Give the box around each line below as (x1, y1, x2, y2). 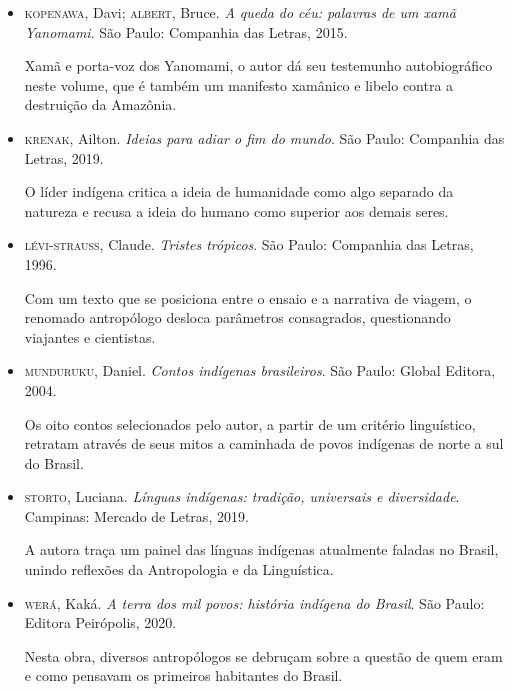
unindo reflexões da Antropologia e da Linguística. (24, 559, 334, 580)
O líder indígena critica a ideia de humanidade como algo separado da (24, 181, 454, 202)
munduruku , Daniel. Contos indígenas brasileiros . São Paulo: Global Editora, (24, 360, 496, 381)
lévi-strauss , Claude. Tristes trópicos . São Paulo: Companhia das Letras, (24, 234, 474, 255)
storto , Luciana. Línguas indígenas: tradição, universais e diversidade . (24, 486, 460, 507)
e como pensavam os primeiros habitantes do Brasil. (24, 665, 343, 686)
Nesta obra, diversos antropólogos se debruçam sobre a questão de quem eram (24, 645, 503, 666)
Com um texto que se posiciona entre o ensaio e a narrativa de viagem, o (24, 287, 472, 308)
